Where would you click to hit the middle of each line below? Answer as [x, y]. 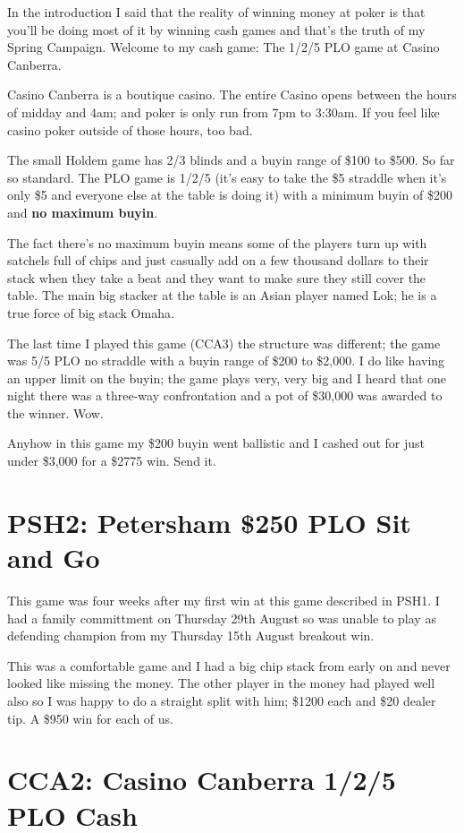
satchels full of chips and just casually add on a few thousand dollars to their [218, 260]
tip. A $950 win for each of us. [91, 718]
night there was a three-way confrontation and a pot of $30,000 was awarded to [225, 395]
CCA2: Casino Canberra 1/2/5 [202, 780]
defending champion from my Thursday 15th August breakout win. [191, 635]
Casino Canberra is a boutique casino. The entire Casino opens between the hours [232, 94]
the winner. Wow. [55, 412]
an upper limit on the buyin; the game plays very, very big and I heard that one [227, 378]
